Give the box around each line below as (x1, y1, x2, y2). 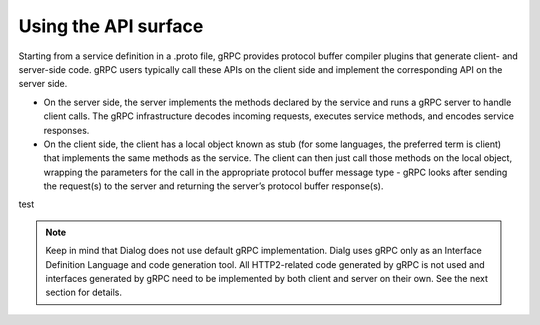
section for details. (45, 286, 122, 299)
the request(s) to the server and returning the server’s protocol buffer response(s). (43, 180, 384, 192)
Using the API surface (18, 15, 204, 37)
